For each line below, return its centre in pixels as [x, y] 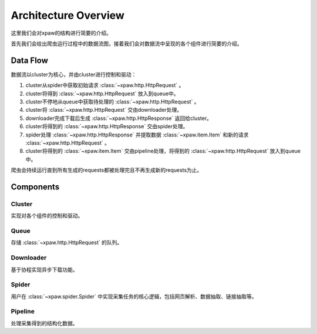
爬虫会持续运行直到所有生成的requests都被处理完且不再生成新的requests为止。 [107, 170]
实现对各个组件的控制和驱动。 [47, 216]
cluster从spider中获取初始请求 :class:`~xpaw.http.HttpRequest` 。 [105, 85]
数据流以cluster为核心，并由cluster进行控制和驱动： [74, 74]
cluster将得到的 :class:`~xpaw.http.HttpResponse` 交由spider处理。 [107, 126]
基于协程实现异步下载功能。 [44, 269]
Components [35, 187]
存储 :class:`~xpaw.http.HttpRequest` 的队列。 [67, 243]
